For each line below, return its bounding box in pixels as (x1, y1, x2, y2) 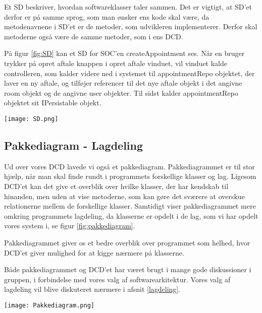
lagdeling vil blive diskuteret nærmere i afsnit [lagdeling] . (4, 284, 181, 294)
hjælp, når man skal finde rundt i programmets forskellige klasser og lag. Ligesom (4, 171, 256, 181)
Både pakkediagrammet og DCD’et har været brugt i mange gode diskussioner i (4, 264, 251, 275)
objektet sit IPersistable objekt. (4, 97, 101, 108)
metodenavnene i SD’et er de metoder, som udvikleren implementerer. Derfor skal (4, 21, 257, 32)
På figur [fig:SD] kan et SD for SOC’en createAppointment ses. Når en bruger (4, 48, 245, 58)
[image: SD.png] (4, 115, 59, 122)
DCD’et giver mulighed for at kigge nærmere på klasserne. (4, 247, 184, 258)
